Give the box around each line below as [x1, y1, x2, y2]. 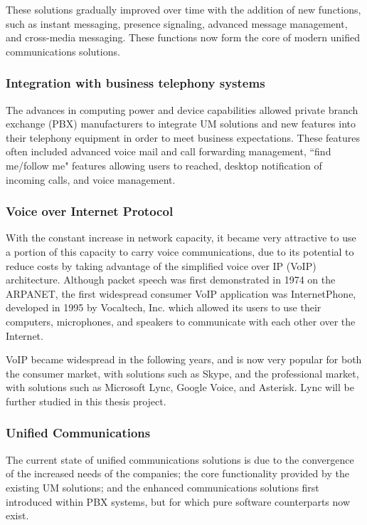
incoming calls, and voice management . [6, 172, 176, 187]
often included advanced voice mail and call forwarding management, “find [6, 144, 331, 159]
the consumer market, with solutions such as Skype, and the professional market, [6, 365, 359, 380]
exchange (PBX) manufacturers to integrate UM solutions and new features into [6, 116, 356, 131]
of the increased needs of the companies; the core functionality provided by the [6, 466, 349, 481]
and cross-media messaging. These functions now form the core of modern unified [6, 30, 360, 45]
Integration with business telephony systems [6, 74, 265, 92]
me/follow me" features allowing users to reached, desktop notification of [6, 157, 322, 172]
